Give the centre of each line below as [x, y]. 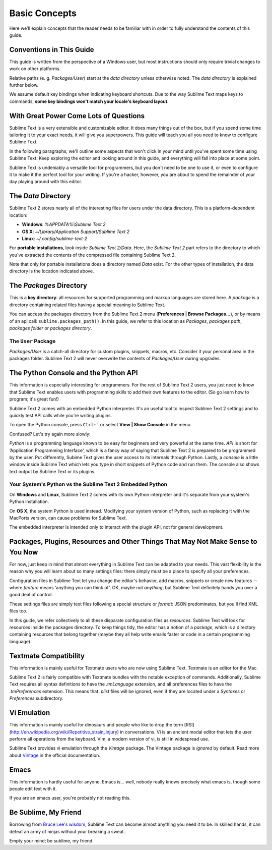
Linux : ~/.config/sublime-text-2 [55, 238]
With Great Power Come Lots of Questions [77, 116]
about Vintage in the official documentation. [55, 755]
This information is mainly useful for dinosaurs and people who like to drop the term [96, 725]
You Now [24, 552]
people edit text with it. [33, 789]
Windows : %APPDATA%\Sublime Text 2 [64, 224]
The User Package [32, 341]
